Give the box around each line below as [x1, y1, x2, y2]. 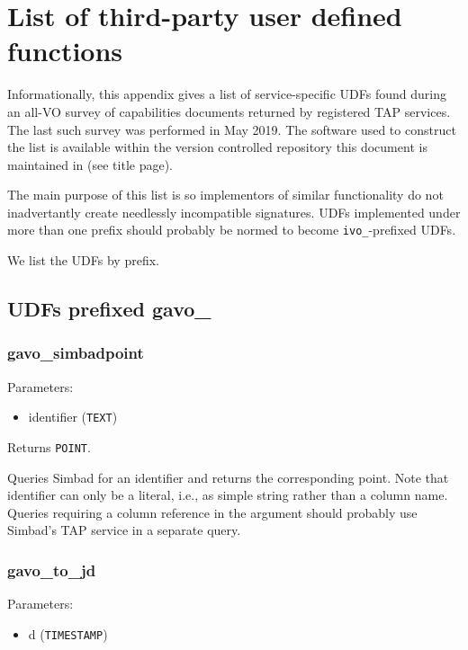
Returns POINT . [7, 437, 91, 456]
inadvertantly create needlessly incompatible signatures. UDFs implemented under [7, 202, 461, 221]
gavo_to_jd [7, 558, 96, 581]
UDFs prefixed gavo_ [7, 295, 211, 323]
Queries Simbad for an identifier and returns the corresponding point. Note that [7, 467, 449, 486]
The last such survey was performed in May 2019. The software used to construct [7, 120, 456, 138]
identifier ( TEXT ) [28, 407, 118, 426]
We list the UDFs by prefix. [7, 251, 159, 270]
